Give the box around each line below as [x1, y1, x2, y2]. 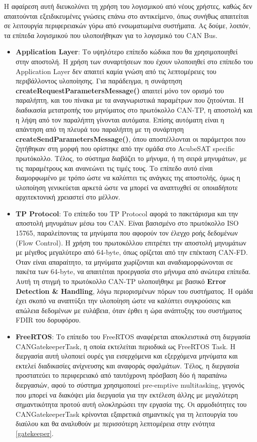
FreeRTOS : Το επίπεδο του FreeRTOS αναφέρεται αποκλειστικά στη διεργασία [15, 331, 251, 341]
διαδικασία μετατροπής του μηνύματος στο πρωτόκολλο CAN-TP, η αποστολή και [15, 104, 253, 115]
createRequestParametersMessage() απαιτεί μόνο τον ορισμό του [15, 85, 224, 95]
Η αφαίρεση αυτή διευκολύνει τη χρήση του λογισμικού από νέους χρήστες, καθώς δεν [4, 1, 253, 11]
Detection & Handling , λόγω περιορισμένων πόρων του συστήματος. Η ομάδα [15, 285, 253, 296]
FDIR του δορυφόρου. [15, 315, 81, 325]
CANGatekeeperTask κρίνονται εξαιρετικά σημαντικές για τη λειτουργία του [15, 408, 238, 419]
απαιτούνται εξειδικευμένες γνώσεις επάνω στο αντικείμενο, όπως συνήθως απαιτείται [4, 10, 249, 21]
